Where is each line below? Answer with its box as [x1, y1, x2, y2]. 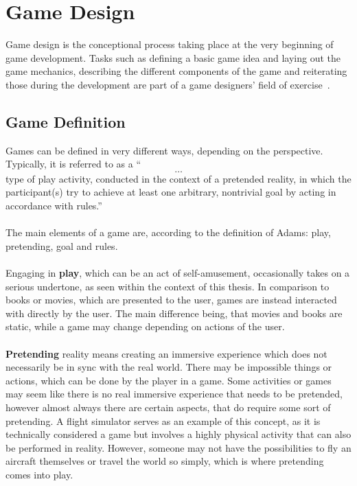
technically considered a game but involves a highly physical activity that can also [5, 427, 352, 441]
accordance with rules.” [5, 198, 102, 213]
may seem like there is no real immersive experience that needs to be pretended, [5, 386, 343, 401]
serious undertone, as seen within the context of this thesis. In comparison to [5, 279, 330, 293]
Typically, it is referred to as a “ [5, 157, 141, 171]
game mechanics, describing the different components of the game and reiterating [5, 64, 347, 78]
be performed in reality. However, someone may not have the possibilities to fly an [5, 440, 352, 454]
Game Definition [5, 111, 126, 132]
